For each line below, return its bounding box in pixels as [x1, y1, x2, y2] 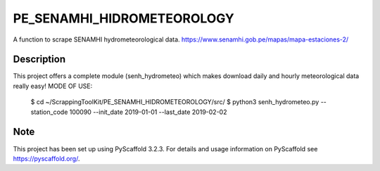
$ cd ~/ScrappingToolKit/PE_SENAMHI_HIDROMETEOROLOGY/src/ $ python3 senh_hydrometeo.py [30, 98, 319, 106]
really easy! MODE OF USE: [13, 82, 93, 90]
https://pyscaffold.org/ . [13, 154, 80, 163]
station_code [30, 108, 68, 116]
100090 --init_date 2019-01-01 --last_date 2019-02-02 [69, 108, 227, 116]
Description [13, 53, 66, 65]
